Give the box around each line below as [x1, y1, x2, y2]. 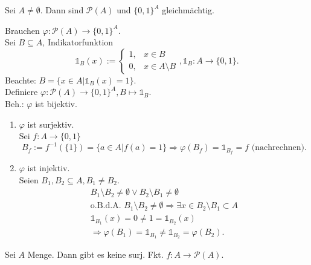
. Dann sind [40, 4, 84, 16]
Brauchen [5, 24, 40, 36]
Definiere [5, 85, 38, 98]
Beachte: [5, 73, 36, 86]
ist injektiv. [27, 162, 70, 174]
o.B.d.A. [90, 201, 121, 211]
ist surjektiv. [27, 117, 74, 130]
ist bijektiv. [35, 97, 77, 110]
